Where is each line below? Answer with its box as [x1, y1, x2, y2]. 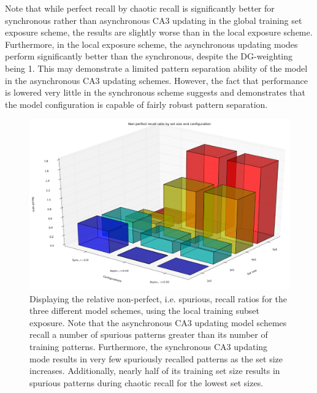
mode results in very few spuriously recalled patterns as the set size [29, 352, 283, 365]
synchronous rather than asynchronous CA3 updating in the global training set [5, 13, 302, 26]
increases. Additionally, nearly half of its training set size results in [29, 364, 280, 377]
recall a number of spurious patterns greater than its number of [29, 328, 268, 341]
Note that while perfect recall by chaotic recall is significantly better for [5, 2, 275, 14]
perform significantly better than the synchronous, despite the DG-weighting [5, 50, 293, 63]
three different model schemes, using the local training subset [29, 304, 259, 317]
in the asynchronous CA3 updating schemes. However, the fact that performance [5, 74, 308, 86]
